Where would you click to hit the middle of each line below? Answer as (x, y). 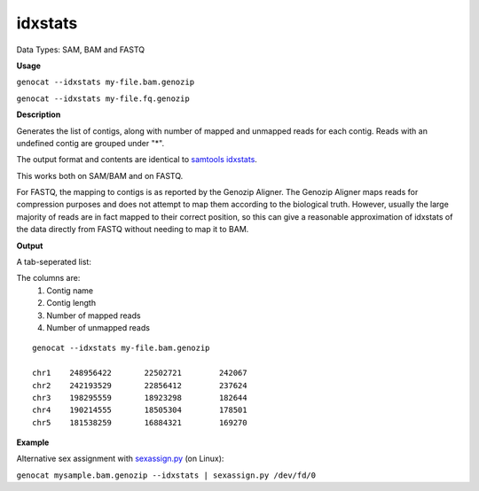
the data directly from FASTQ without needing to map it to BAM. (133, 230)
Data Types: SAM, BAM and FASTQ (81, 50)
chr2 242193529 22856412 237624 (140, 385)
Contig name (70, 290)
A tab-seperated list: (54, 262)
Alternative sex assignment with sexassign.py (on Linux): (120, 459)
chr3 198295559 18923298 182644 (140, 397)
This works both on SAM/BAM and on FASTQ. (100, 175)
